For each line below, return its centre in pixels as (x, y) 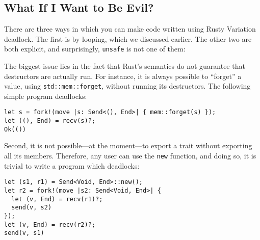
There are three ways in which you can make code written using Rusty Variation (130, 29)
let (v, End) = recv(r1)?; (57, 199)
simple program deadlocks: (46, 96)
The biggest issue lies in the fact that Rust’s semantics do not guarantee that (125, 66)
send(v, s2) (32, 208)
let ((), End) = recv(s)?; (50, 121)
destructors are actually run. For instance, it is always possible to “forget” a (123, 76)
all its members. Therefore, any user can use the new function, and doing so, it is (130, 156)
